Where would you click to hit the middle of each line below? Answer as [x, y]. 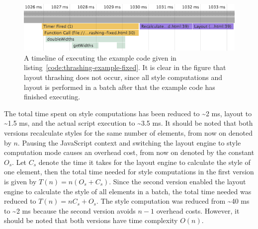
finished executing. [52, 97]
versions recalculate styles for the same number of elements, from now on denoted [128, 133]
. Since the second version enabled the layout [177, 182]
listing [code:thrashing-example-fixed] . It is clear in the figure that [125, 67]
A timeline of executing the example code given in [100, 57]
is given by [20, 182]
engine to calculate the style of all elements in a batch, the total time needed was [128, 191]
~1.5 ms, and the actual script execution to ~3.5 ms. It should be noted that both [129, 123]
